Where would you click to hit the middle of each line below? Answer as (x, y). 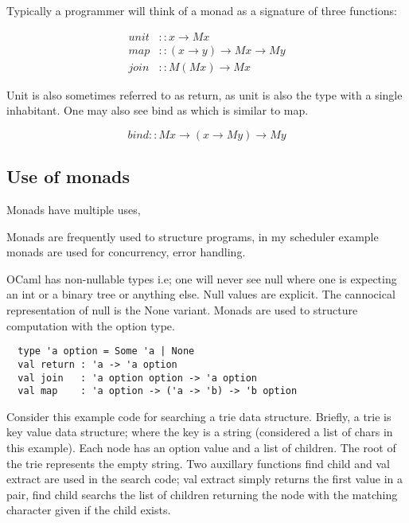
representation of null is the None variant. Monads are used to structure (182, 310)
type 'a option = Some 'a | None (106, 351)
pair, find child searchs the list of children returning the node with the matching (202, 494)
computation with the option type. (91, 325)
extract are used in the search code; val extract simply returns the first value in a (205, 479)
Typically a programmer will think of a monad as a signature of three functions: (202, 10)
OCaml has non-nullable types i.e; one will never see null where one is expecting (202, 278)
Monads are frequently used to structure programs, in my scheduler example (193, 236)
